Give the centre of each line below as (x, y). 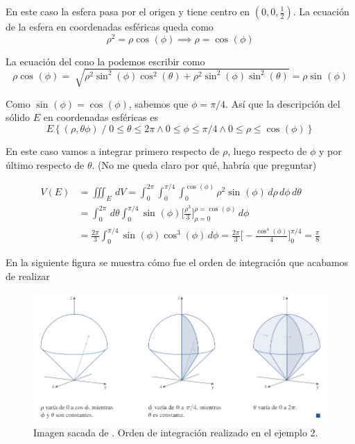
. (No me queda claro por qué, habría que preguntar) (204, 164)
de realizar (28, 276)
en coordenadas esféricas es (101, 117)
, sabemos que (158, 103)
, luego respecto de (267, 151)
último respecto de (45, 164)
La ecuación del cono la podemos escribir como (105, 61)
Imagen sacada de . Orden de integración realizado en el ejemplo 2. (176, 432)
